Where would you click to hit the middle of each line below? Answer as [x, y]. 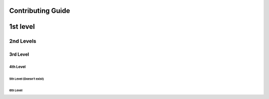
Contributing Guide [40, 11]
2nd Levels [23, 41]
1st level [22, 27]
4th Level [17, 67]
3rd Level [19, 54]
